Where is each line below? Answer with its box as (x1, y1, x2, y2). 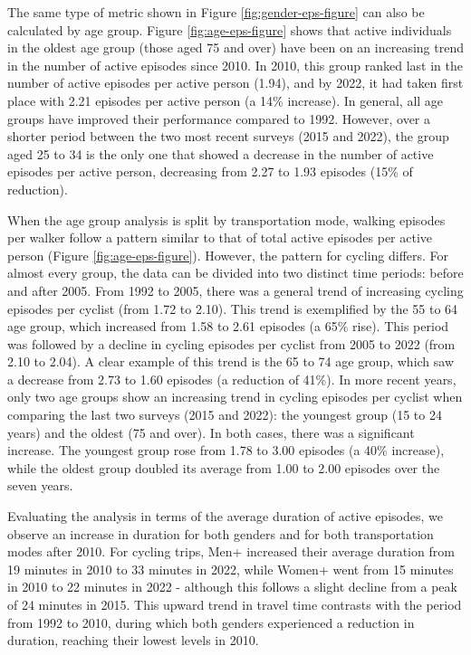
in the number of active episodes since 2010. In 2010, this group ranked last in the (7, 55, 463, 74)
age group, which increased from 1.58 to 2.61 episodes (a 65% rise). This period (7, 317, 449, 336)
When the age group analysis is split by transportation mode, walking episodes (7, 210, 446, 229)
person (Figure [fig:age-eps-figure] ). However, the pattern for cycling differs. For (7, 245, 449, 264)
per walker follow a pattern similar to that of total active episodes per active (7, 228, 433, 247)
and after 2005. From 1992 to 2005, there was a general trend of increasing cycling (7, 280, 464, 299)
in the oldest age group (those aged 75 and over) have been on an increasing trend (7, 38, 464, 57)
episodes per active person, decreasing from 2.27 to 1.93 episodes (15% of (7, 162, 413, 181)
